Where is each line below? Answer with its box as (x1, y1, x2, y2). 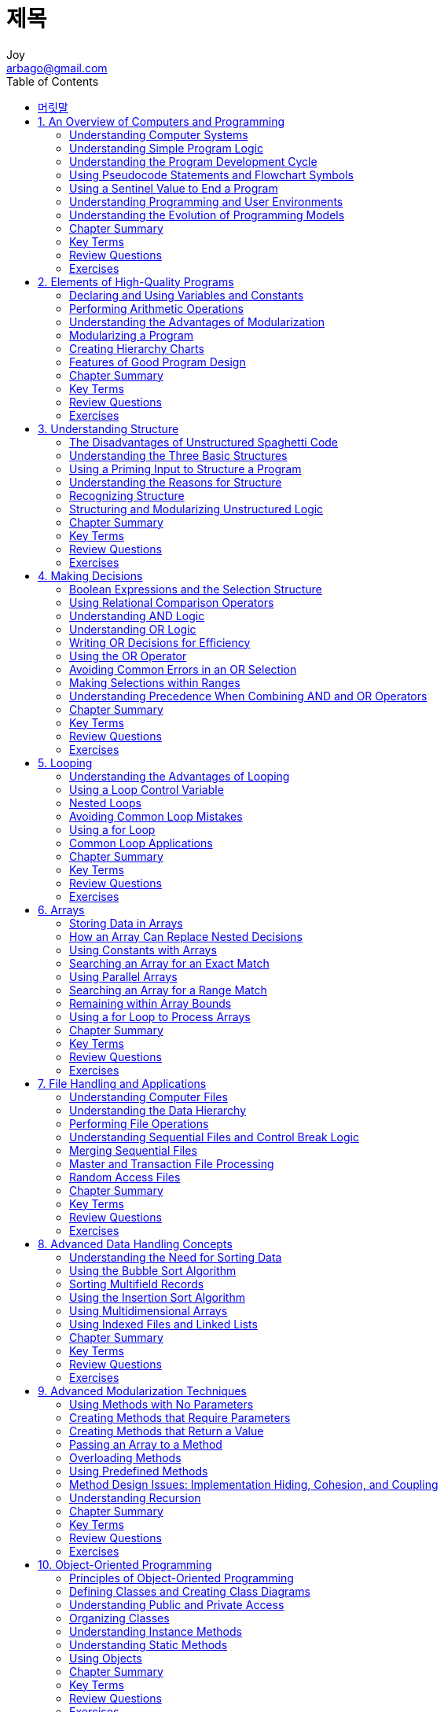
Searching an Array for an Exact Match (69, 956, 270, 970)
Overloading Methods (69, 1450, 182, 1464)
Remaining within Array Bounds (69, 996, 232, 1010)
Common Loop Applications (69, 836, 213, 850)
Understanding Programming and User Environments (69, 194, 343, 208)
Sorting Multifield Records (69, 1277, 204, 1291)
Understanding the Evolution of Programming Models (69, 208, 345, 222)
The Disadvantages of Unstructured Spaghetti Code (69, 435, 339, 449)
